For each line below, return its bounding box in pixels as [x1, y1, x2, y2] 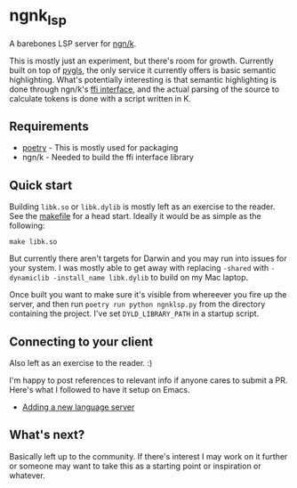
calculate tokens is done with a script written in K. [9, 93, 191, 103]
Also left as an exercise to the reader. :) [9, 357, 153, 368]
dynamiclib [9, 273, 50, 283]
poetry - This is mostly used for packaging [21, 142, 179, 153]
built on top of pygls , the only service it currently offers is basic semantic [9, 64, 277, 76]
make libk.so [9, 238, 58, 247]
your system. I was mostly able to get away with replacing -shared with [9, 263, 269, 273]
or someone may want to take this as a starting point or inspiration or [9, 460, 262, 471]
